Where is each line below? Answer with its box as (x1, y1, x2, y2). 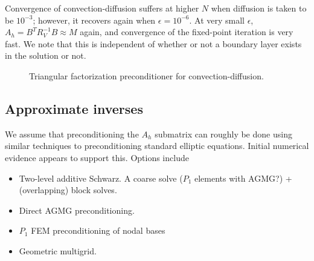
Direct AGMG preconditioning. (19, 203, 135, 216)
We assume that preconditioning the (5, 127, 139, 140)
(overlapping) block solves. (19, 183, 117, 196)
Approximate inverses (5, 99, 143, 117)
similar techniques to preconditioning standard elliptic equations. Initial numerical (5, 139, 309, 152)
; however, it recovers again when (33, 13, 156, 26)
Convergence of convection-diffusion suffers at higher (5, 2, 199, 14)
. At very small (189, 13, 245, 26)
